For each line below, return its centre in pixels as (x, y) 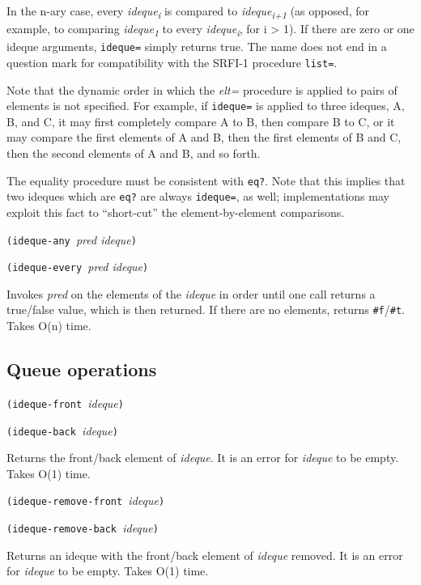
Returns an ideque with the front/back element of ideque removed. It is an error (205, 555)
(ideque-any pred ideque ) (72, 239)
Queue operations (82, 369)
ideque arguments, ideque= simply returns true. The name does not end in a (197, 47)
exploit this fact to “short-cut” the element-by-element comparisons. (176, 212)
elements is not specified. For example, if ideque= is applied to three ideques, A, (206, 106)
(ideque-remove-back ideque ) (83, 528)
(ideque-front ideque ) (65, 403)
